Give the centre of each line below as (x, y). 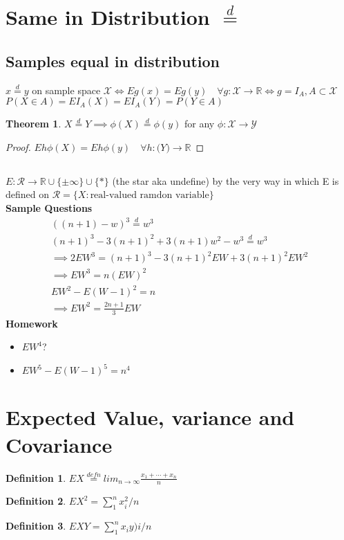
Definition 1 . (36, 477)
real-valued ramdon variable (150, 196)
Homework (32, 323)
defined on (28, 194)
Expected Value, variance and (150, 417)
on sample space (66, 90)
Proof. (18, 146)
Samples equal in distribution (113, 61)
